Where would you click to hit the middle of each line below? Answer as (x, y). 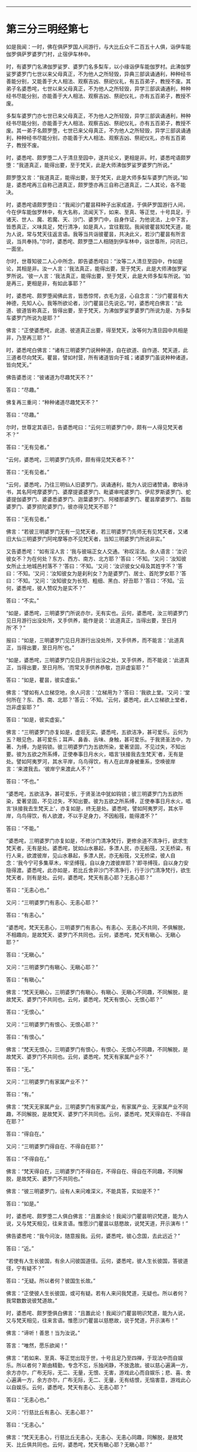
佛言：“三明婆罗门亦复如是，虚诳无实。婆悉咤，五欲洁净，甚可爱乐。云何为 (97, 732)
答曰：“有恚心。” (25, 915)
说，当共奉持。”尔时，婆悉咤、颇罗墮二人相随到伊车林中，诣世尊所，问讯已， (98, 241)
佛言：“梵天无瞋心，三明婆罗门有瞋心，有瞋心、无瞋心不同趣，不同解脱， (95, 992)
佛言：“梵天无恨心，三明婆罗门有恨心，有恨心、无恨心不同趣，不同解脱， (95, 1049)
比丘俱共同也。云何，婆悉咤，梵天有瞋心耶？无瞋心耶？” (84, 1444)
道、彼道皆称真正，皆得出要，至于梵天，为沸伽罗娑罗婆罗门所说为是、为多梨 (98, 310)
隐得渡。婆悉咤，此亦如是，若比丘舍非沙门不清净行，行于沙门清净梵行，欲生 (98, 870)
